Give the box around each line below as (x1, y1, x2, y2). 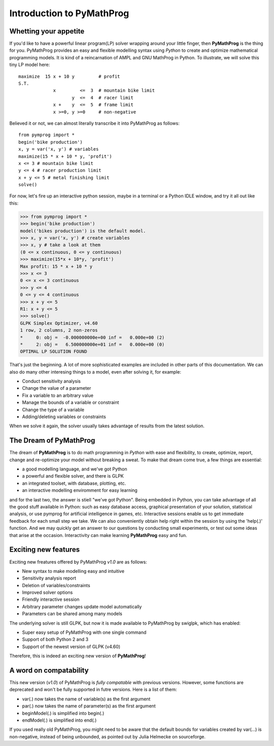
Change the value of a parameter (22, 385, 91, 391)
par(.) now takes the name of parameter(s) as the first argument (22, 703, 156, 709)
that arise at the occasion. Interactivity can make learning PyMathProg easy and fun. (9, 532, 187, 538)
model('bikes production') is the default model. (20, 228, 146, 233)
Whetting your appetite (9, 27, 85, 36)
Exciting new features (9, 546, 80, 554)
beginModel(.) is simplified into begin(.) (22, 710, 105, 716)
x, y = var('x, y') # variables (18, 146, 99, 152)
